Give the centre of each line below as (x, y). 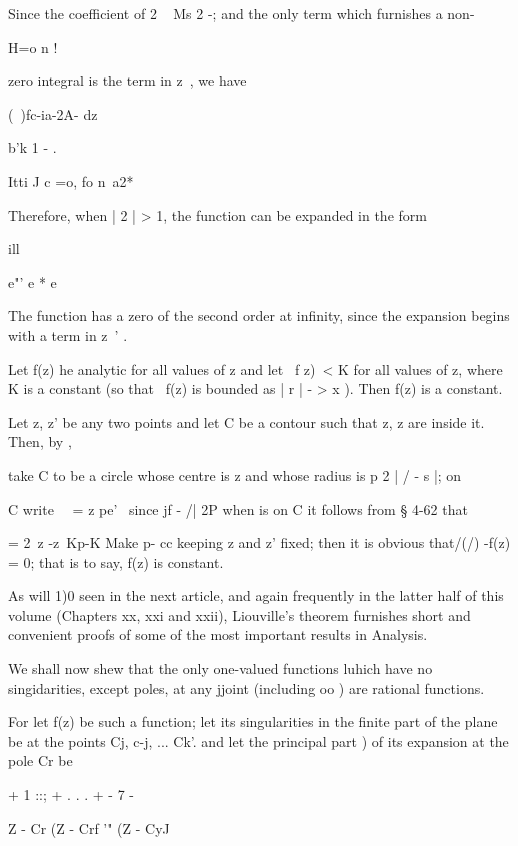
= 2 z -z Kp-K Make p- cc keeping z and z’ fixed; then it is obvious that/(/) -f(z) (259, 542)
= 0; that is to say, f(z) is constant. (116, 561)
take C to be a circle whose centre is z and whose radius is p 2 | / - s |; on (235, 474)
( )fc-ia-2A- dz (53, 113)
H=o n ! (33, 46)
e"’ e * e (32, 281)
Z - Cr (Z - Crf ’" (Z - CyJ (89, 827)
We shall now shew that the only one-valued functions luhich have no (220, 668)
